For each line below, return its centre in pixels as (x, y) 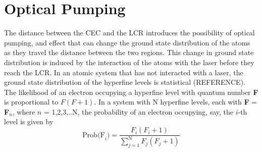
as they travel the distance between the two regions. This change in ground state (129, 52)
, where (24, 111)
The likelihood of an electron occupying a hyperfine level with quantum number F (131, 92)
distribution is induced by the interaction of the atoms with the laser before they (129, 62)
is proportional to (31, 102)
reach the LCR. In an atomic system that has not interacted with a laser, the (124, 72)
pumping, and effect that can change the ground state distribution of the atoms (127, 42)
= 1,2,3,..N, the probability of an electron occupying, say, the (138, 111)
